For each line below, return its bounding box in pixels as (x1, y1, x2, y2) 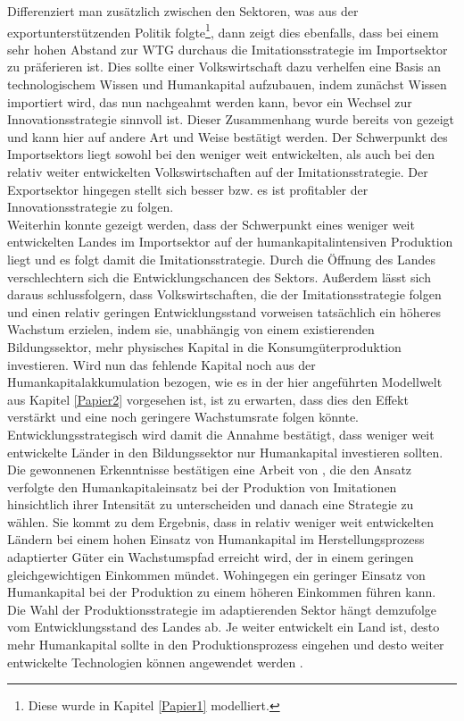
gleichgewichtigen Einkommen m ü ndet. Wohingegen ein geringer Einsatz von (7, 565, 426, 583)
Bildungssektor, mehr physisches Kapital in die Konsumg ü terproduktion (7, 337, 402, 356)
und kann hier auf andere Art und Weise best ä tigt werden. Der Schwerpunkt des (7, 127, 448, 146)
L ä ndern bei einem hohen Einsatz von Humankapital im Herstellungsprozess (7, 530, 425, 549)
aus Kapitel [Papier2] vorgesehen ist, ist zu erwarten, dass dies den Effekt (7, 390, 409, 408)
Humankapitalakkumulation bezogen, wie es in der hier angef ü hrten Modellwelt (7, 373, 443, 391)
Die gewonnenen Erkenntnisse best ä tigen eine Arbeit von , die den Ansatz (7, 460, 412, 479)
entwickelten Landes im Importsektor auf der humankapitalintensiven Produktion (7, 232, 453, 251)
